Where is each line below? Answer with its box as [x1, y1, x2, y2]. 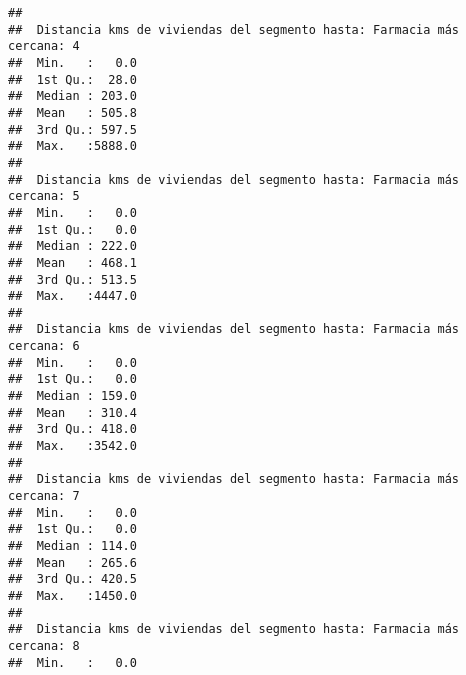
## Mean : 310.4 [8, 405, 137, 420]
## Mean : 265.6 [8, 555, 137, 570]
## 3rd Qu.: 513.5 [8, 272, 137, 287]
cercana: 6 [8, 339, 80, 354]
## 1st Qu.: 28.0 [8, 72, 137, 87]
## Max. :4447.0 [8, 289, 137, 304]
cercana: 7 [8, 489, 80, 504]
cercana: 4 [8, 39, 80, 54]
